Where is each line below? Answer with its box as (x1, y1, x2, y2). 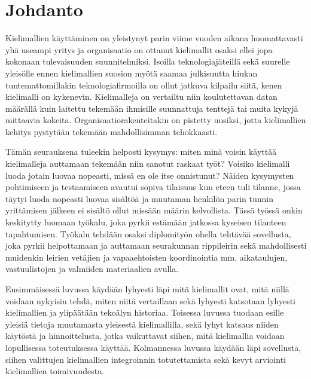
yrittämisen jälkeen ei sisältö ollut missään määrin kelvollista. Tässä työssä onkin (5, 204, 303, 216)
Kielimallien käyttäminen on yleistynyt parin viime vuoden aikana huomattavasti (5, 32, 303, 44)
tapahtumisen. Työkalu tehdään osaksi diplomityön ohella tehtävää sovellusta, (5, 227, 291, 240)
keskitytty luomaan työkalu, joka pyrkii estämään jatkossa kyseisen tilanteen (5, 216, 286, 228)
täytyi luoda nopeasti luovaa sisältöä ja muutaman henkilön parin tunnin (5, 192, 273, 204)
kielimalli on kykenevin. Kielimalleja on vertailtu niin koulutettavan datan (5, 90, 278, 103)
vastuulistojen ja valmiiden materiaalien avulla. (5, 262, 179, 275)
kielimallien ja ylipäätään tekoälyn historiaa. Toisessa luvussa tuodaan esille (5, 306, 284, 319)
